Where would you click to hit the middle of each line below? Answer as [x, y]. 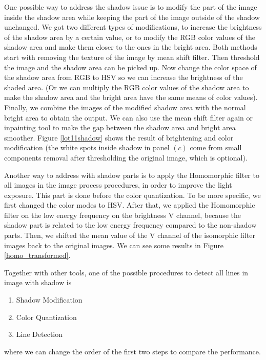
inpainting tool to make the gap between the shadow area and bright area [120, 127]
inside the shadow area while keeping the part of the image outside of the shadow [132, 17]
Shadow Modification [49, 300]
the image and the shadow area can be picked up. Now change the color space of [130, 67]
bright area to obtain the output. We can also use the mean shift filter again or [128, 117]
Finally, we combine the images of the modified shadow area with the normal [125, 107]
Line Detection [39, 334]
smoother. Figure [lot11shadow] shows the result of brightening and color [119, 137]
